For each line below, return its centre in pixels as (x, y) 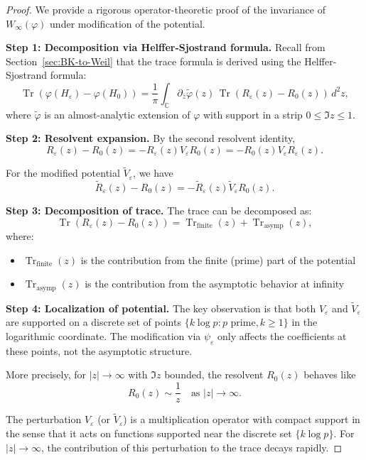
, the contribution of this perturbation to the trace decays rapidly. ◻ (192, 447)
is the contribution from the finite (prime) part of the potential (218, 259)
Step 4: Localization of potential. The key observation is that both (161, 308)
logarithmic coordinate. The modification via (103, 336)
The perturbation (44, 419)
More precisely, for (46, 374)
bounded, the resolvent (214, 374)
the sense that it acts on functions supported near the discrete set (149, 433)
